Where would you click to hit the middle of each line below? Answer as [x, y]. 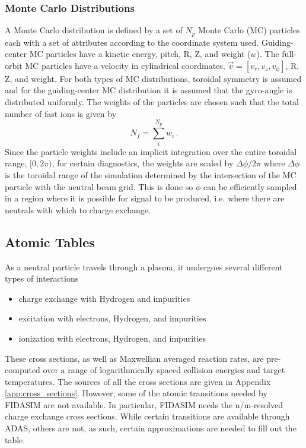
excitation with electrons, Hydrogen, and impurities [112, 318]
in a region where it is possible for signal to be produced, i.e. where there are [145, 198]
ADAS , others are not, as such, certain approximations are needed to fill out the [151, 428]
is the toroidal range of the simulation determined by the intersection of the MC [151, 174]
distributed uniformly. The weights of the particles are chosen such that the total [152, 102]
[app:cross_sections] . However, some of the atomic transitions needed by [136, 393]
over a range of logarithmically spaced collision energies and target [164, 370]
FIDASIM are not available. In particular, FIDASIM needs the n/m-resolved [144, 404]
